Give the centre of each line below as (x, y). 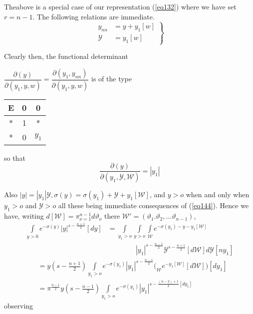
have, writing (24, 216)
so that (15, 157)
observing (19, 305)
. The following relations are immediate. (94, 16)
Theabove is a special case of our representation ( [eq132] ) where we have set (120, 6)
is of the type (112, 79)
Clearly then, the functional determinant (66, 56)
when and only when (218, 194)
